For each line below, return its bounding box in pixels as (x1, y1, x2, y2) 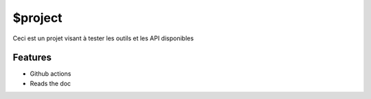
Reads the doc (30, 79, 71, 87)
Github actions (30, 70, 71, 78)
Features (12, 52, 52, 63)
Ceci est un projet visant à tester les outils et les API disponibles (12, 34, 194, 42)
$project (12, 10, 63, 25)
